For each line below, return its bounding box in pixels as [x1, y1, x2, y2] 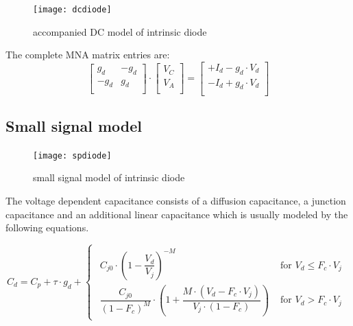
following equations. [5, 220, 89, 235]
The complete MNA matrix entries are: [5, 47, 170, 62]
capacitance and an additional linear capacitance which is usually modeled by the [5, 207, 348, 221]
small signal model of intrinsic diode [33, 170, 185, 185]
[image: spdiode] [33, 150, 112, 161]
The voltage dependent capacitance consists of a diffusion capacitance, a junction [5, 193, 346, 207]
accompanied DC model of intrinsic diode [33, 24, 207, 38]
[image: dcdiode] [33, 5, 112, 14]
